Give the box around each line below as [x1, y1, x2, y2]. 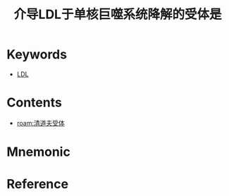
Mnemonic [6, 144, 71, 160]
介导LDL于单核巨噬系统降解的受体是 [13, 6, 222, 23]
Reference [6, 176, 68, 192]
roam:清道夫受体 [16, 118, 65, 127]
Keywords [6, 47, 68, 63]
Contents [6, 94, 63, 111]
